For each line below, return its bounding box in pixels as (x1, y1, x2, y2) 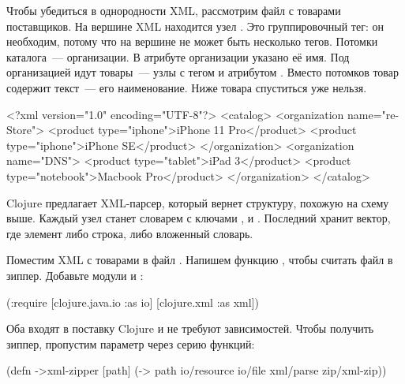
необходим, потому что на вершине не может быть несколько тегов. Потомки (6, 33, 378, 50)
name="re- (347, 106, 399, 122)
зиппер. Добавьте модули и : (6, 267, 144, 283)
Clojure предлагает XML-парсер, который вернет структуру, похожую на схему (6, 194, 389, 211)
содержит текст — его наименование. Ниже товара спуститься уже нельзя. (6, 79, 367, 95)
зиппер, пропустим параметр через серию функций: (6, 335, 255, 352)
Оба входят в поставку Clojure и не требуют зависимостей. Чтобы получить (6, 320, 374, 337)
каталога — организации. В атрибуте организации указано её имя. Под (6, 48, 350, 65)
